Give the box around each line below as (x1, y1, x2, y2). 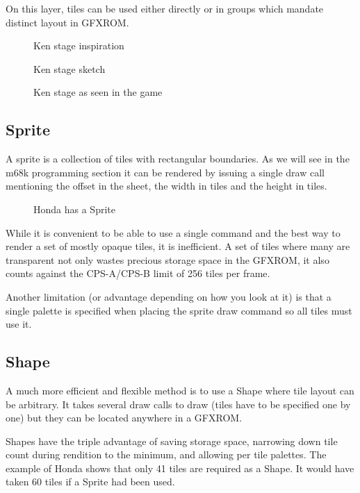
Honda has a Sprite (33, 201, 115, 216)
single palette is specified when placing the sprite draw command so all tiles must (6, 303, 352, 317)
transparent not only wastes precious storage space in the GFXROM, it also (6, 252, 329, 267)
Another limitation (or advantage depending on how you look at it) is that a (6, 289, 332, 303)
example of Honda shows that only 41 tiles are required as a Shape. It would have (6, 460, 354, 475)
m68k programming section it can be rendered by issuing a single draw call (6, 165, 325, 179)
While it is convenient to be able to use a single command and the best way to (6, 225, 341, 240)
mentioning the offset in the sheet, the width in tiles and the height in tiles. (6, 178, 327, 193)
